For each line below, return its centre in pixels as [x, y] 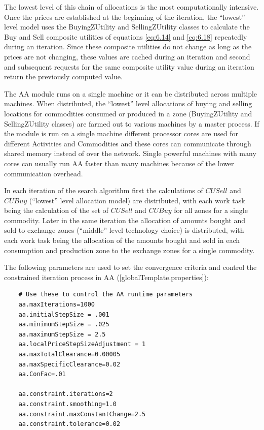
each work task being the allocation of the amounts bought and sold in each [122, 240]
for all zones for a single [211, 210]
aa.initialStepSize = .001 [64, 314]
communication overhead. [44, 173]
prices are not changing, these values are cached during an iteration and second [127, 56]
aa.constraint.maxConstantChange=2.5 [82, 414]
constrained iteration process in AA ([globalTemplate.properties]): [106, 277]
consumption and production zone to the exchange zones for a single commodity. [129, 250]
